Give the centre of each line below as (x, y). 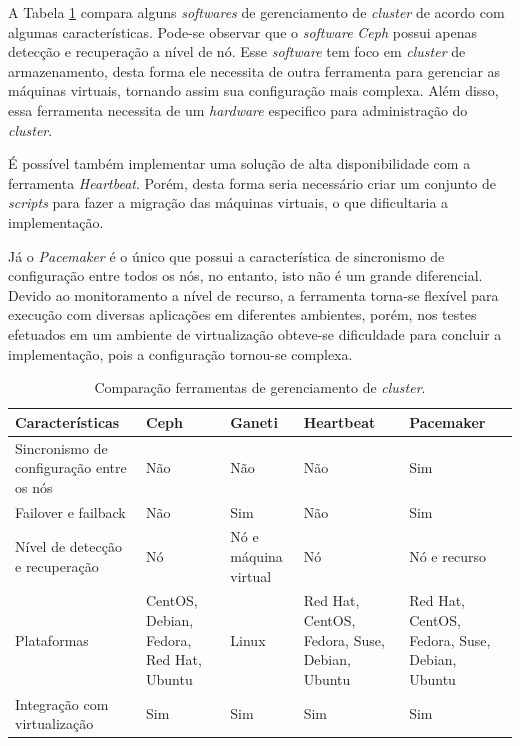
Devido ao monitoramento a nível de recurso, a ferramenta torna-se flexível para (253, 294)
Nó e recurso (447, 556)
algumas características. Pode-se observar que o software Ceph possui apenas (242, 31)
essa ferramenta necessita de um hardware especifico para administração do (238, 109)
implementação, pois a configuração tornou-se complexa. (180, 353)
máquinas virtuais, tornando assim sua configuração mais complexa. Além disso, (253, 90)
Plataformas (52, 639)
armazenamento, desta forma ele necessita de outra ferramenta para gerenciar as (254, 70)
